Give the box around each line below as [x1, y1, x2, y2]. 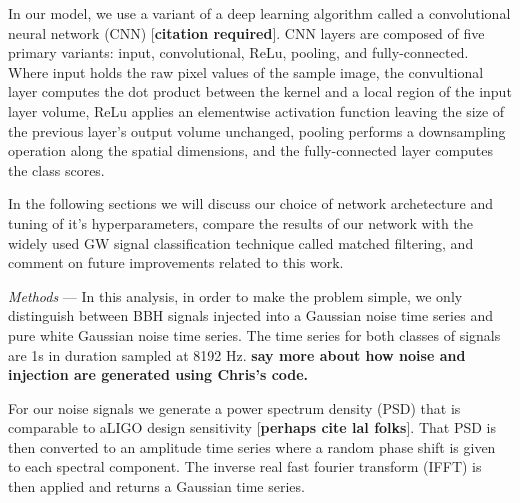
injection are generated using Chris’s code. [8, 364, 309, 385]
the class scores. [8, 159, 105, 180]
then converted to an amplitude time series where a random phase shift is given [8, 436, 496, 457]
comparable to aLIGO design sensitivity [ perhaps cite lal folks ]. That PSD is [8, 417, 496, 438]
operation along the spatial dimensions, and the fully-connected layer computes [8, 140, 493, 161]
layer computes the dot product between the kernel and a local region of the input [8, 81, 512, 102]
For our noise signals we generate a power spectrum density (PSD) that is [8, 397, 461, 418]
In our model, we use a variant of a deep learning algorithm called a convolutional [8, 3, 511, 23]
